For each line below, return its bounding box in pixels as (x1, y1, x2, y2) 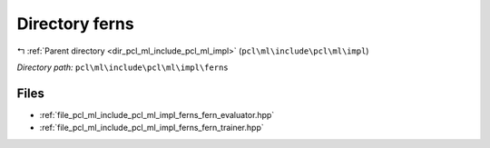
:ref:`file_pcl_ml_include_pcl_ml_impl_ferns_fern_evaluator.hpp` (39, 109, 275, 120)
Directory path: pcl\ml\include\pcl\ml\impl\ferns (16, 62, 229, 73)
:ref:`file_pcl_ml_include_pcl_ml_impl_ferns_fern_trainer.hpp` (39, 123, 264, 133)
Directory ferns (16, 14, 135, 34)
